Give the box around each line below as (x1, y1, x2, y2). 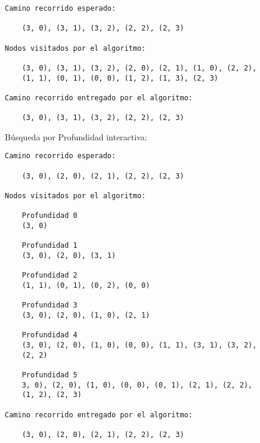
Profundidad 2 (21, 271, 78, 280)
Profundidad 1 (21, 241, 78, 250)
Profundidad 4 (21, 331, 78, 340)
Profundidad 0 (21, 211, 78, 220)
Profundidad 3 (21, 301, 78, 310)
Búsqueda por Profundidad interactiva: (5, 130, 147, 143)
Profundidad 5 (21, 370, 78, 379)
